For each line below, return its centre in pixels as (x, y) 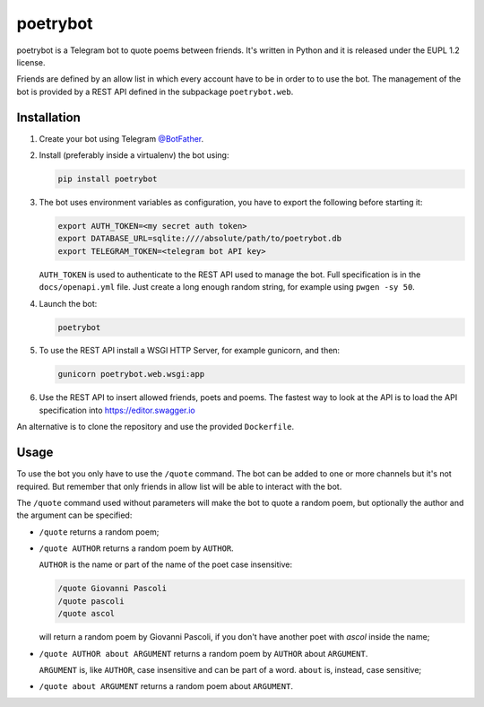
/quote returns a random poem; (99, 532)
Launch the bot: (68, 303)
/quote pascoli (91, 601)
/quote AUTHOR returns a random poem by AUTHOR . (137, 548)
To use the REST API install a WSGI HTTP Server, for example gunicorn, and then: (190, 351)
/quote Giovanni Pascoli (112, 589)
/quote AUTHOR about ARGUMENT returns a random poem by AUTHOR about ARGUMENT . (203, 653)
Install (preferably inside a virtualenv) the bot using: (134, 155)
